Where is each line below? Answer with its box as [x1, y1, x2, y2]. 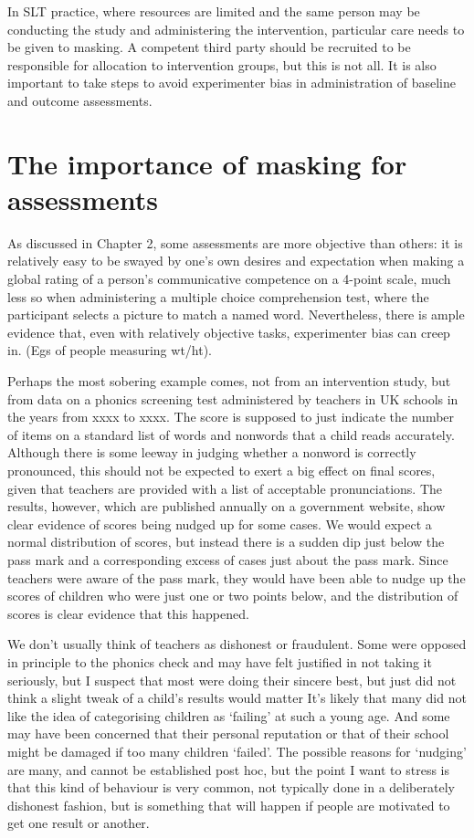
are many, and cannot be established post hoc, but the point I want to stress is [7, 759, 449, 779]
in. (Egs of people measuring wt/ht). [7, 340, 213, 360]
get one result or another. [7, 813, 150, 833]
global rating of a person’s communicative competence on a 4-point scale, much [7, 269, 451, 288]
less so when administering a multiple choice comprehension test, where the [7, 287, 429, 306]
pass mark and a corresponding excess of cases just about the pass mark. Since [7, 550, 448, 569]
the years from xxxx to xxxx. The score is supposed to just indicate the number [7, 407, 455, 426]
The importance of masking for [7, 144, 407, 182]
